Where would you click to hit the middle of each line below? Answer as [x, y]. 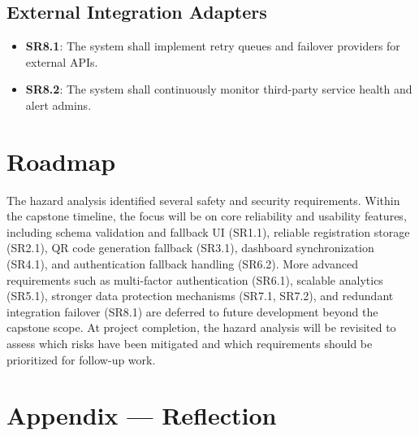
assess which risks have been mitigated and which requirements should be [190, 344]
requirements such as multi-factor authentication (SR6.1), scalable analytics [195, 279]
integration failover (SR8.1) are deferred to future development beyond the [192, 311]
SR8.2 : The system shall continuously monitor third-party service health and [219, 89]
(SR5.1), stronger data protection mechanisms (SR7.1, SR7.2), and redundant [200, 296]
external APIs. [62, 61]
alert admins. [58, 105]
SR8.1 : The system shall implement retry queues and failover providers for [213, 46]
